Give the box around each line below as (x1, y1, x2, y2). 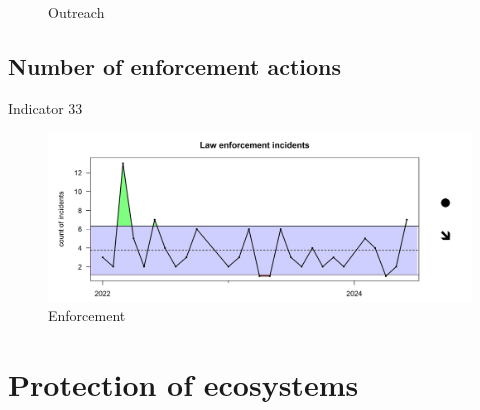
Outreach (48, 2, 105, 22)
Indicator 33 (8, 97, 83, 118)
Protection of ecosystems (8, 364, 359, 405)
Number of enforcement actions (8, 50, 342, 81)
